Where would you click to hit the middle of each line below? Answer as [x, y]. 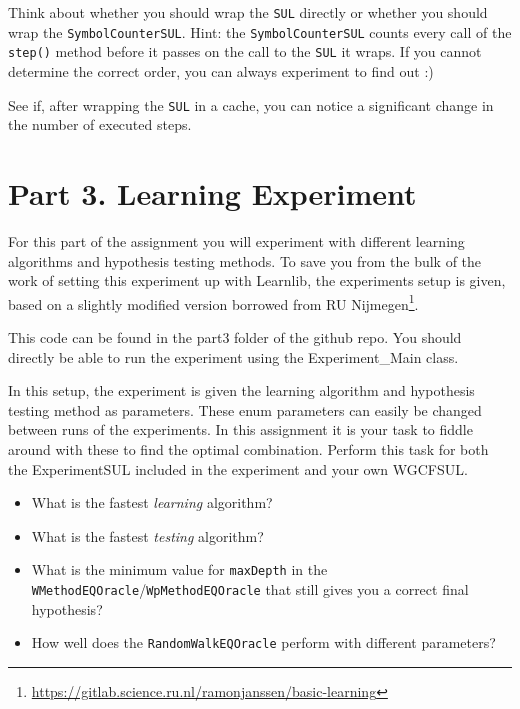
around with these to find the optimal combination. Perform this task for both [248, 448]
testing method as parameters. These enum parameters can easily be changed [245, 409]
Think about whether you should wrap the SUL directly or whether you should [248, 12]
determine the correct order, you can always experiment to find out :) [221, 70]
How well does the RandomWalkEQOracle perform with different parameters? [263, 642]
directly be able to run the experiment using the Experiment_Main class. [233, 356]
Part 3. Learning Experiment [212, 193]
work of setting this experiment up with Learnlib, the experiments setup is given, [257, 280]
